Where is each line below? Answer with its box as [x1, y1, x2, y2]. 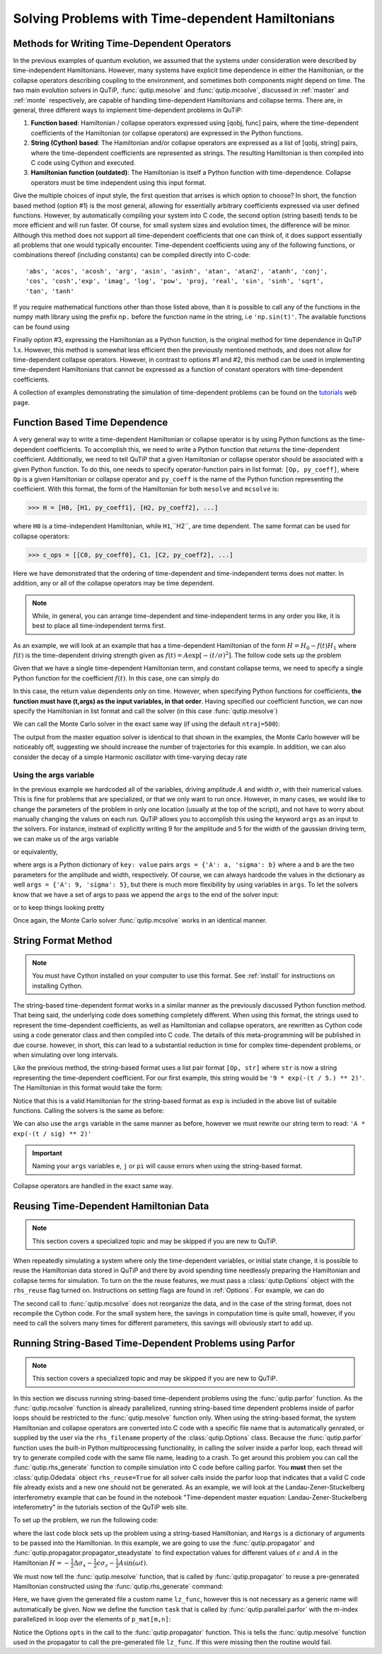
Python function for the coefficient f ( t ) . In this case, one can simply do [13, 673, 219, 683]
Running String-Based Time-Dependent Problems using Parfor [13, 1338, 296, 1350]
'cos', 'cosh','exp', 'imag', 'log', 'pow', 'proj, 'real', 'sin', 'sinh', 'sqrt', [25, 277, 325, 285]
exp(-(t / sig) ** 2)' [13, 1129, 92, 1138]
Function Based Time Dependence [13, 416, 168, 428]
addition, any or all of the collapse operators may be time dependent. [13, 579, 215, 588]
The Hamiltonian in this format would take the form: [13, 1083, 163, 1092]
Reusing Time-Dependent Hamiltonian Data [13, 1200, 209, 1212]
